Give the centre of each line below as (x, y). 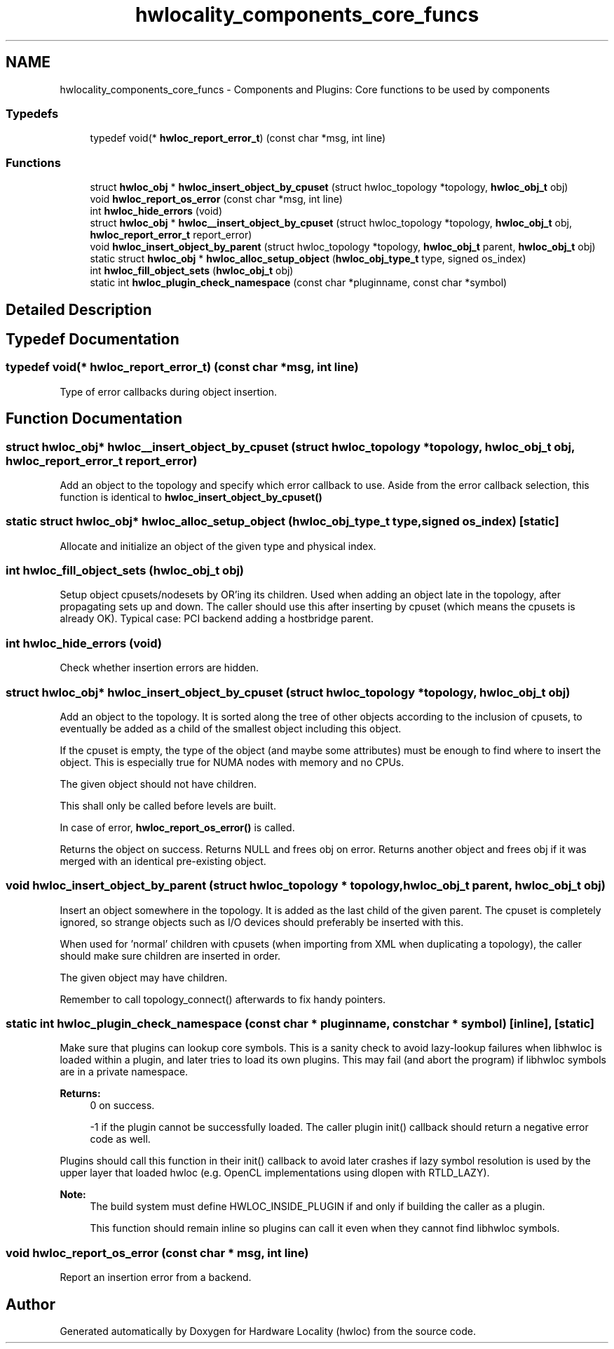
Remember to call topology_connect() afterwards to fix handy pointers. (223, 999)
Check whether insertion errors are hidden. (159, 668)
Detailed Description (79, 309)
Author (30, 1304)
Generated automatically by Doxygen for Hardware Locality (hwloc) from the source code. (268, 1331)
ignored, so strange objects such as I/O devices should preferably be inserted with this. (262, 922)
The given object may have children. (144, 977)
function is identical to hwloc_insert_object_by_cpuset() (191, 497)
